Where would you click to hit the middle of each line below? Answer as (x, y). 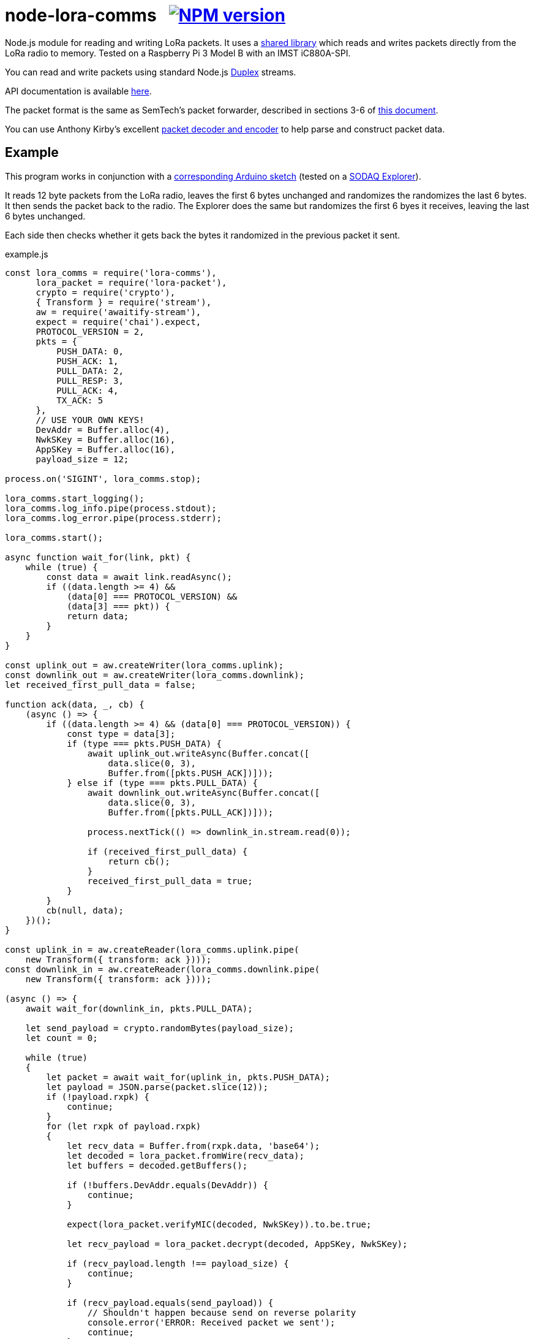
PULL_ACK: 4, (88, 390)
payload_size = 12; (82, 459)
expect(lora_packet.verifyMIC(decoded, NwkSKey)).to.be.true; (219, 1224)
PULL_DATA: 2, (90, 371)
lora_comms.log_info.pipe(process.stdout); (111, 508)
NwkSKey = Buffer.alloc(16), (106, 439)
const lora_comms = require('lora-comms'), (111, 273)
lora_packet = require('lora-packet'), (131, 282)
